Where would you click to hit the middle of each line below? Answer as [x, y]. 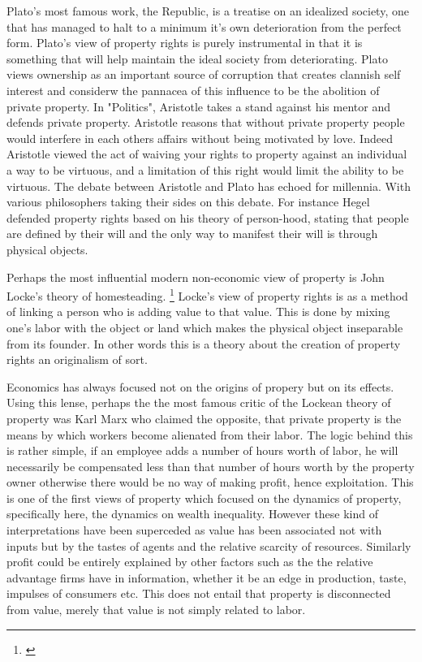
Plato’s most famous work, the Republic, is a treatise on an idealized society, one [208, 11]
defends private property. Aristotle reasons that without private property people [206, 122]
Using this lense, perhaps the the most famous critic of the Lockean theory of [199, 402]
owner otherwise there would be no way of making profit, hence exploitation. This [210, 482]
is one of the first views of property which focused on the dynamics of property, [204, 498]
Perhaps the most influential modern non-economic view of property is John [196, 277]
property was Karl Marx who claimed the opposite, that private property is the [204, 418]
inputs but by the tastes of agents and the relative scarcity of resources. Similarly [209, 545]
